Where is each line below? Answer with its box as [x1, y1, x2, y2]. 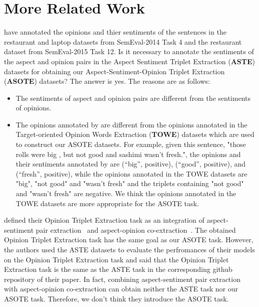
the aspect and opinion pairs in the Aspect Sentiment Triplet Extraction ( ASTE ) [4, 56, 255, 66]
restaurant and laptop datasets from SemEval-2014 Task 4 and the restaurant [4, 36, 242, 47]
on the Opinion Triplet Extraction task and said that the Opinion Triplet [4, 254, 229, 264]
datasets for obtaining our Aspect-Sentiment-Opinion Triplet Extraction [4, 66, 225, 76]
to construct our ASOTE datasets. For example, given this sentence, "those [15, 139, 246, 149]
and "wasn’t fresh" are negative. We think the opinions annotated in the [15, 188, 236, 199]
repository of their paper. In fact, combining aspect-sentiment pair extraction [4, 273, 240, 284]
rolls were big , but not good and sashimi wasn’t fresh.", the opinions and [15, 148, 241, 159]
